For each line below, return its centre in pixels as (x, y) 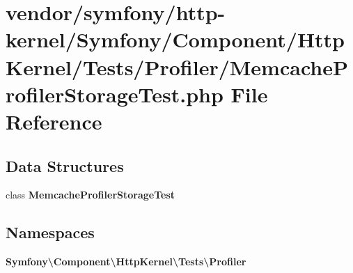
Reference (54, 121)
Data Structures (65, 165)
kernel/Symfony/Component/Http (175, 39)
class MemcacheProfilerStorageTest (91, 195)
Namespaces (50, 232)
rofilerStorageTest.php (115, 94)
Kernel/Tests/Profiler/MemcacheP (177, 67)
